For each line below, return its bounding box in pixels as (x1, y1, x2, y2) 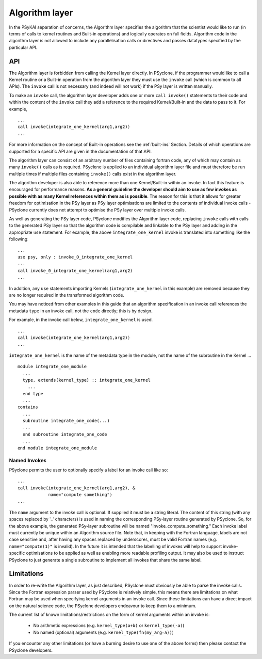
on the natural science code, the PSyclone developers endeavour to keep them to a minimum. (9, 603, 196, 609)
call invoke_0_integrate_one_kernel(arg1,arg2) (17, 268, 133, 273)
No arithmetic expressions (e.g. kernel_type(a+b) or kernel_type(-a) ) (33, 623, 184, 628)
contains (17, 404, 38, 410)
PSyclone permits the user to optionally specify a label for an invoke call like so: (9, 467, 168, 473)
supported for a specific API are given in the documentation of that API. (9, 148, 152, 154)
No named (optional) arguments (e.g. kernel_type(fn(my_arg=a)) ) (33, 629, 174, 635)
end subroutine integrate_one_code (22, 432, 108, 437)
